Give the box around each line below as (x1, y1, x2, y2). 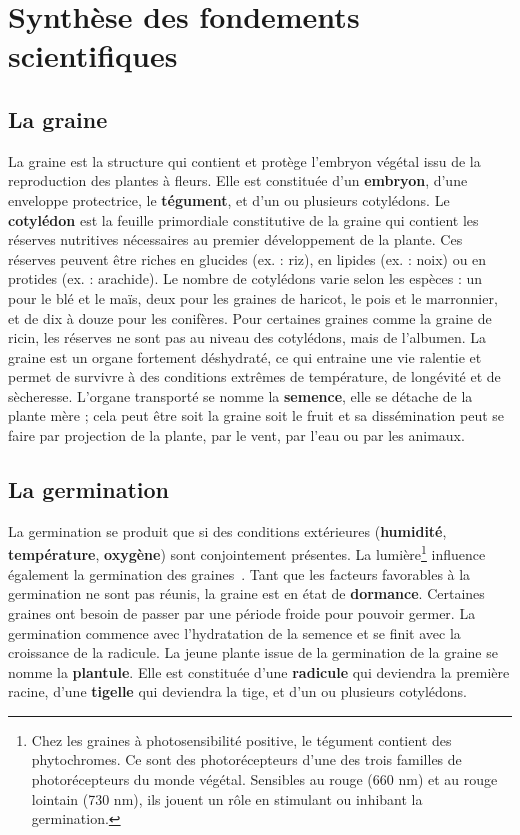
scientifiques (8, 35, 178, 76)
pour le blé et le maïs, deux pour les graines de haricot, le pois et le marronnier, (8, 287, 498, 308)
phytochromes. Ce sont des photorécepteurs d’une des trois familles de (31, 749, 462, 770)
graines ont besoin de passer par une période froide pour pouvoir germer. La (8, 602, 476, 623)
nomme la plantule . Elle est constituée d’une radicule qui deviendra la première (8, 661, 510, 682)
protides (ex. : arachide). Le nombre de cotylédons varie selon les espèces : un (8, 268, 483, 289)
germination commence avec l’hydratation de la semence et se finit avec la (8, 622, 461, 643)
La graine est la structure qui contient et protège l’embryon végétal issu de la (8, 150, 481, 171)
